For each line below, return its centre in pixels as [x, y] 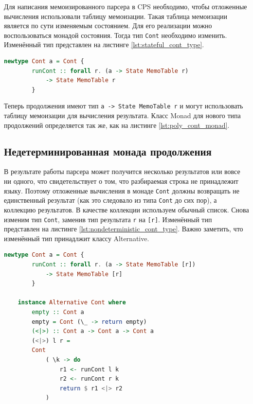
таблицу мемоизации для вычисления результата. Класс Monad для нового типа [122, 115]
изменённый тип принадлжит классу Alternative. [77, 238]
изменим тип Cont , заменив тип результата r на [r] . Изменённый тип [108, 219]
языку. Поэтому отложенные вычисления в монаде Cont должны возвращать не [122, 190]
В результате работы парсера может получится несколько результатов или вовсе [122, 171]
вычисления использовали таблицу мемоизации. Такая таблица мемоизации [116, 16]
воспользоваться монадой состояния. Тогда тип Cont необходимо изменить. [116, 35]
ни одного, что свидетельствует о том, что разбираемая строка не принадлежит [121, 181]
